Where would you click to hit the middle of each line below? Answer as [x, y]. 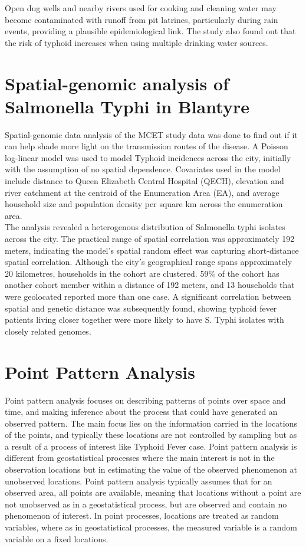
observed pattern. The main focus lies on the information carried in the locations [151, 423]
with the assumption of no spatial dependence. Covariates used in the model [143, 169]
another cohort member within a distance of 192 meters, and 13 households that [150, 285]
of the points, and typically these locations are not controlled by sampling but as [151, 435]
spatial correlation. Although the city [72, 262]
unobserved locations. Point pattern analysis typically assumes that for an [139, 481]
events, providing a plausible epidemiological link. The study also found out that [150, 31]
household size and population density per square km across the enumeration [144, 204]
